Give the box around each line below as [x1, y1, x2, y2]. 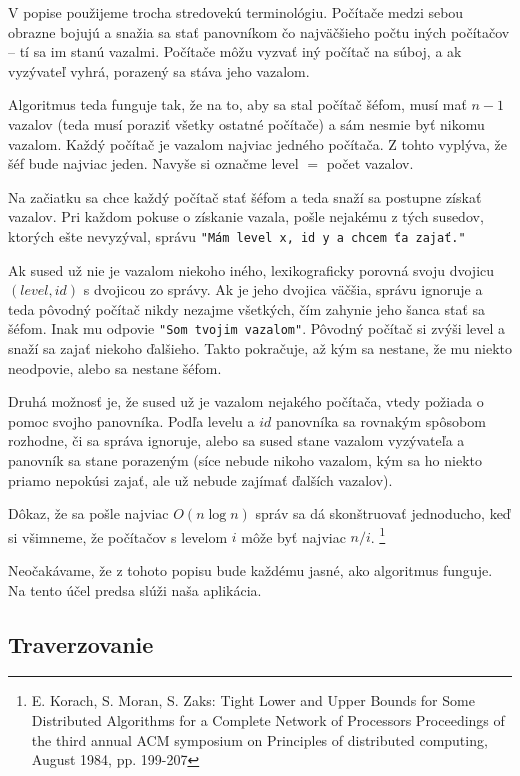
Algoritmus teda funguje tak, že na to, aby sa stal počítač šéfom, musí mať [8, 94, 467, 115]
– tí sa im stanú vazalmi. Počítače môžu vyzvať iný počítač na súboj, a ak [8, 41, 462, 62]
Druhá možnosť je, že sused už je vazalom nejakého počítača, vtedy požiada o [8, 391, 484, 412]
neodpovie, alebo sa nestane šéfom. [8, 357, 222, 378]
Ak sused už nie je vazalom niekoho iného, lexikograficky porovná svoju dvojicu [8, 259, 495, 280]
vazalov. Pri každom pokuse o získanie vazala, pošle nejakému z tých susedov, [8, 206, 484, 227]
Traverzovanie [8, 628, 154, 659]
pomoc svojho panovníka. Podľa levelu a [8, 410, 255, 431]
